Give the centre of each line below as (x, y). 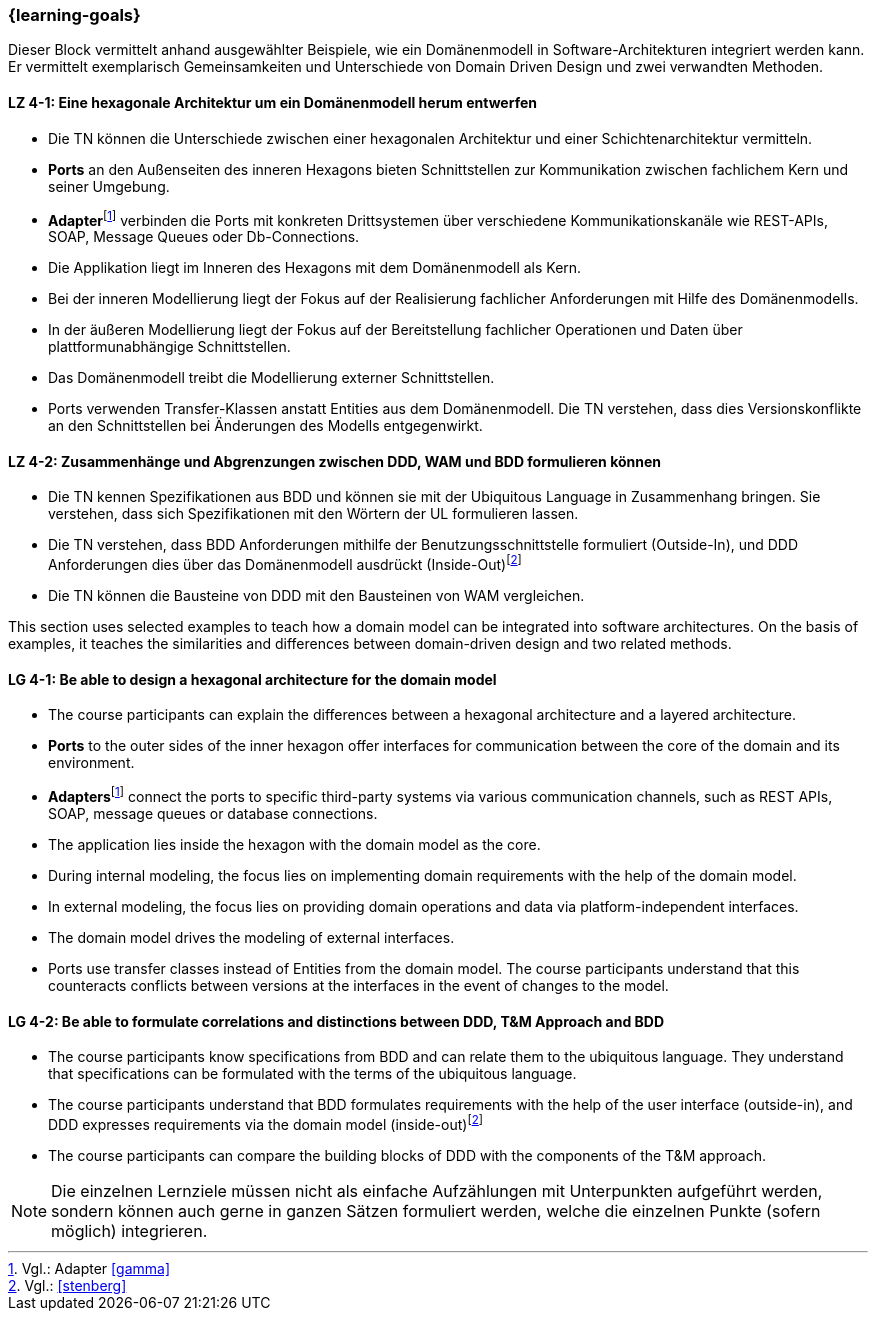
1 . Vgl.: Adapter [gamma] (89, 1268)
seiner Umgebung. (109, 186)
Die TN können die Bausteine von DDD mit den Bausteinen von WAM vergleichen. (316, 596)
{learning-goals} (74, 15)
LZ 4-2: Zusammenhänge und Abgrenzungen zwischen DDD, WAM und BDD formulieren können (335, 461)
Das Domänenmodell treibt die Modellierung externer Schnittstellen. (271, 378)
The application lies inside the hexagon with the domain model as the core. (294, 844)
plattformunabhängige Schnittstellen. (169, 347)
